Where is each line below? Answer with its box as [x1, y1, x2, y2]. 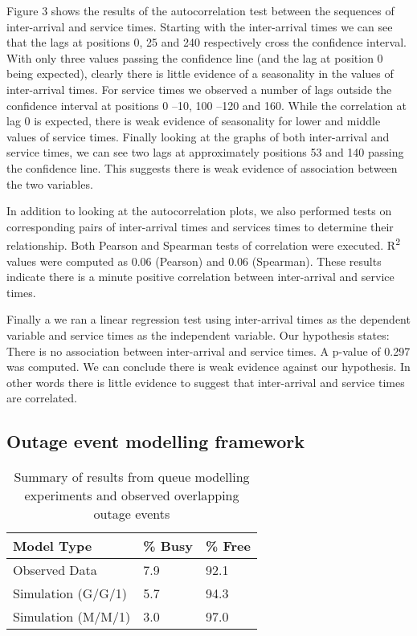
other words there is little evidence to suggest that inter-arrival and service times [6, 373, 405, 390]
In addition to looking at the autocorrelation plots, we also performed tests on [6, 202, 392, 219]
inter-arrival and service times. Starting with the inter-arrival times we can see [6, 18, 393, 35]
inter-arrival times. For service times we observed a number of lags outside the [6, 80, 392, 97]
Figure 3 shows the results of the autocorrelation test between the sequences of [6, 2, 395, 18]
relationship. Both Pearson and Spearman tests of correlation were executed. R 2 [6, 234, 400, 253]
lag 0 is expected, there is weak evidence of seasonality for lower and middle [6, 112, 381, 129]
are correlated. [6, 389, 78, 406]
